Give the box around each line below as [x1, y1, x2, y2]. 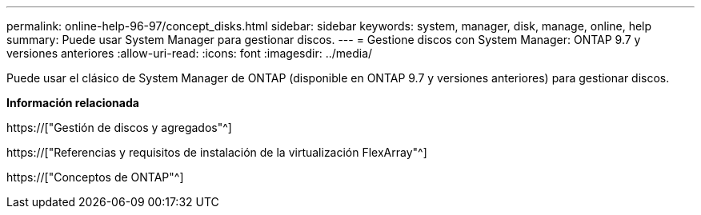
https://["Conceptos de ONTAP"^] [6, 170, 184, 184]
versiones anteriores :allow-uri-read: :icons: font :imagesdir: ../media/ [6, 46, 373, 60]
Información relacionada [6, 96, 139, 109]
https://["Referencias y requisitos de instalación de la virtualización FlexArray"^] [6, 145, 427, 159]
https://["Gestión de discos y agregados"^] [6, 121, 232, 134]
